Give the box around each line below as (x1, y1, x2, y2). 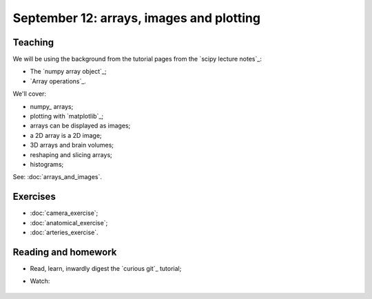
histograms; (30, 160, 64, 168)
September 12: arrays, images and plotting (12, 10, 261, 25)
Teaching (12, 37, 54, 48)
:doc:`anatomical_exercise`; (30, 218, 108, 227)
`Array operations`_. (30, 76, 86, 85)
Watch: (30, 277, 50, 285)
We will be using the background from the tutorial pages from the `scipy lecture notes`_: (12, 55, 262, 63)
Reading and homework (12, 246, 117, 258)
